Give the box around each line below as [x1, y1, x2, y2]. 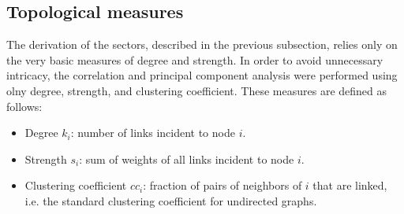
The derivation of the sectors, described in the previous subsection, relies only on [6, 36, 398, 53]
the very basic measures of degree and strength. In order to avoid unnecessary [6, 51, 383, 68]
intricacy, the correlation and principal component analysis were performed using [6, 67, 398, 83]
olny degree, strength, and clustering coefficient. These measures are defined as [6, 82, 387, 98]
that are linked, [312, 177, 387, 194]
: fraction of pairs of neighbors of [143, 177, 302, 194]
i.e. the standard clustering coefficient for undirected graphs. [24, 192, 317, 208]
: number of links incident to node [70, 124, 235, 141]
